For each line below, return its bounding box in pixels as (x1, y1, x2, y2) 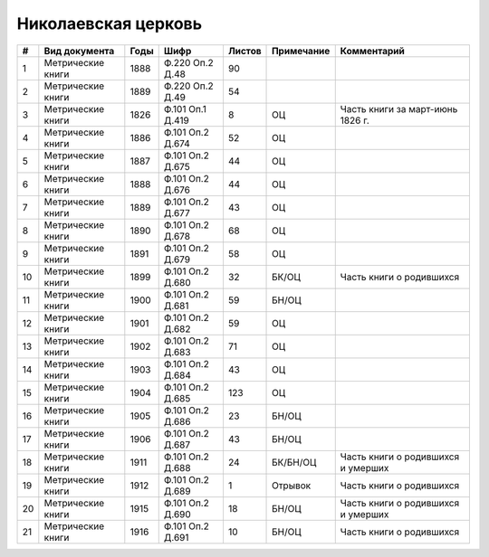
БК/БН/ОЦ (272, 456, 317, 468)
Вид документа (43, 44, 115, 57)
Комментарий (340, 44, 405, 57)
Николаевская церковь (16, 14, 203, 33)
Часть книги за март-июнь (340, 102, 458, 115)
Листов (227, 44, 262, 57)
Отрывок (272, 479, 312, 492)
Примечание (272, 44, 331, 57)
